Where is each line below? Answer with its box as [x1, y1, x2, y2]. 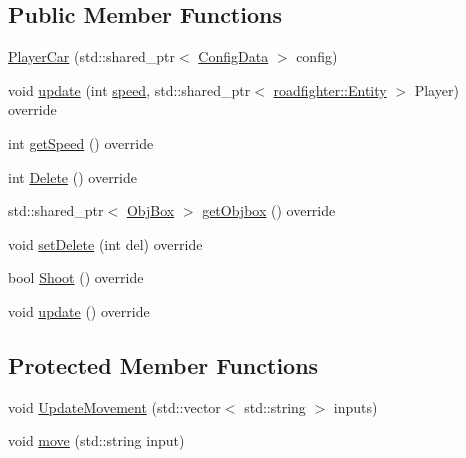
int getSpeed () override [8, 132, 154, 153]
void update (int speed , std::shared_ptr [8, 79, 251, 100]
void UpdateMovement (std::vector [8, 396, 221, 417]
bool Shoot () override [8, 267, 144, 288]
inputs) [333, 396, 378, 417]
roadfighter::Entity [273, 79, 387, 100]
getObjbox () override [202, 200, 336, 221]
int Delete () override [8, 166, 138, 187]
